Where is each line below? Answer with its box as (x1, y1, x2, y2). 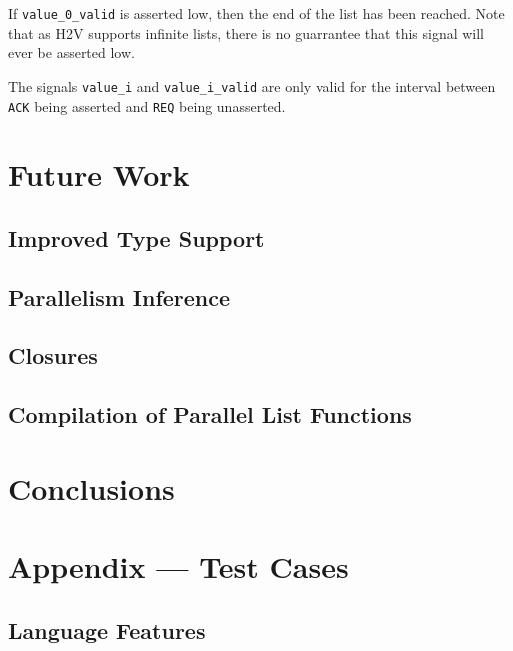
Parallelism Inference (8, 281, 231, 312)
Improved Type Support (8, 222, 265, 253)
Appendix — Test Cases (8, 546, 349, 587)
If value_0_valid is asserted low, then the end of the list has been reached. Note (8, 3, 505, 23)
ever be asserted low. (8, 42, 135, 63)
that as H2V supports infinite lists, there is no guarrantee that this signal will (8, 22, 485, 43)
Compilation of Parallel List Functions (8, 399, 412, 430)
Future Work (8, 154, 190, 195)
